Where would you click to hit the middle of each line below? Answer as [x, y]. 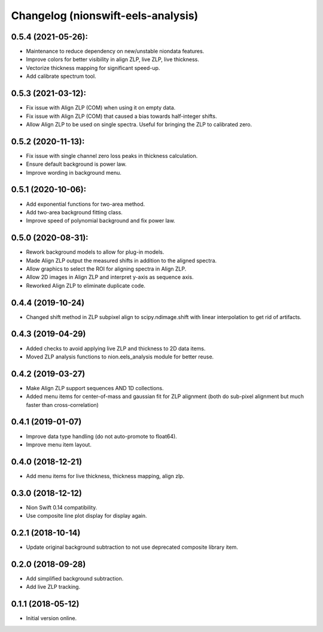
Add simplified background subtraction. [75, 578]
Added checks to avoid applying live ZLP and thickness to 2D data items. [116, 348]
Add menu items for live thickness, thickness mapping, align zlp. [105, 476]
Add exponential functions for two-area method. [86, 204]
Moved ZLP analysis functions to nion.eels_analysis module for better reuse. [120, 357]
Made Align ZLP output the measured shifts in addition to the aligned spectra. [121, 260]
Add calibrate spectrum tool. [61, 76]
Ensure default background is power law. [76, 164]
